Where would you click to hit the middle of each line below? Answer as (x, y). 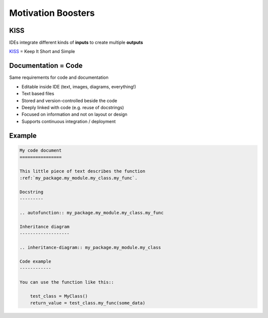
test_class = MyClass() (59, 296)
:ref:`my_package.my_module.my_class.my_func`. (78, 178)
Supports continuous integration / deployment (69, 121)
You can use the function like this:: (67, 282)
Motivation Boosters (52, 13)
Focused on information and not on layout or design (74, 115)
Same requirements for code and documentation (59, 77)
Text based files (38, 94)
